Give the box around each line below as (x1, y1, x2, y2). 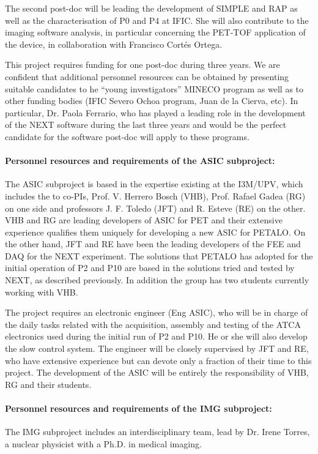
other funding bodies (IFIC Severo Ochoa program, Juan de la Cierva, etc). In (5, 94, 298, 107)
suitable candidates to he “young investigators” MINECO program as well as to (5, 82, 304, 95)
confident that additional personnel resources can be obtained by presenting (5, 70, 289, 83)
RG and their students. (5, 378, 92, 390)
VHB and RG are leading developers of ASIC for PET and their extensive (5, 214, 283, 226)
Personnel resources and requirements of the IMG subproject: (5, 402, 272, 415)
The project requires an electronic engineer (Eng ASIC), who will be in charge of (5, 306, 308, 319)
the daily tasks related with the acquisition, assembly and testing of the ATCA (5, 318, 301, 330)
